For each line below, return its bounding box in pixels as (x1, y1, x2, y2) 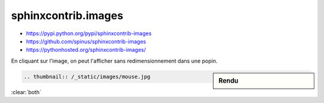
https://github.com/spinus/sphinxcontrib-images (26, 38, 146, 45)
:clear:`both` (11, 88, 41, 95)
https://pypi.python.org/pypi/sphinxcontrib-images (26, 30, 152, 37)
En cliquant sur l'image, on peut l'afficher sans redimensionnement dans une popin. (11, 57, 218, 64)
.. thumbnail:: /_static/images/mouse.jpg (23, 73, 151, 80)
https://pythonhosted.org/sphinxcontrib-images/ (26, 46, 146, 54)
